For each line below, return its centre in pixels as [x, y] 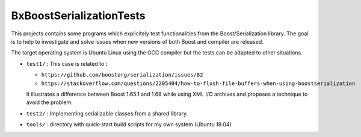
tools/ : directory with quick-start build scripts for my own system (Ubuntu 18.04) [129, 124]
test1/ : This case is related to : [67, 63]
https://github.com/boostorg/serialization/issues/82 [122, 75]
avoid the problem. [49, 102]
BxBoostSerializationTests [78, 16]
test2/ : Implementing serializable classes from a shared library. [107, 113]
